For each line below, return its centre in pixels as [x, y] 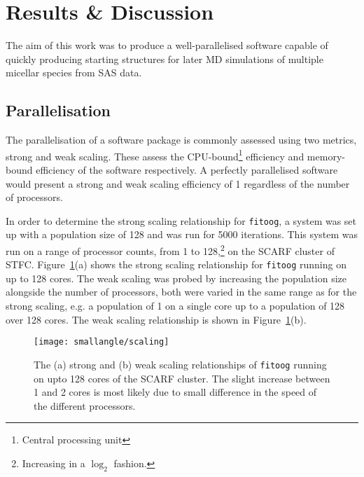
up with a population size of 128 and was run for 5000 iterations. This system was [182, 234]
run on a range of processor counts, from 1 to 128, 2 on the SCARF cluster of [170, 249]
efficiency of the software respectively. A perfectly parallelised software [187, 169]
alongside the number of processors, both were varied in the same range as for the [181, 292]
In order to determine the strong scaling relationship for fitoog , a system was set [181, 220]
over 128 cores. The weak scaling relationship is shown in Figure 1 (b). [156, 319]
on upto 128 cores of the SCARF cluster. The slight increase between [182, 378]
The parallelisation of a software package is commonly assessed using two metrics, [181, 140]
